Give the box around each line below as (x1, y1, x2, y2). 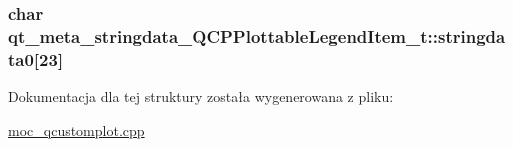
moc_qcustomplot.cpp (8, 119, 145, 140)
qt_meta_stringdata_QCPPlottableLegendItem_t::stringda (8, 23, 506, 48)
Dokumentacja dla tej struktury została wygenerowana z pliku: (8, 86, 394, 107)
